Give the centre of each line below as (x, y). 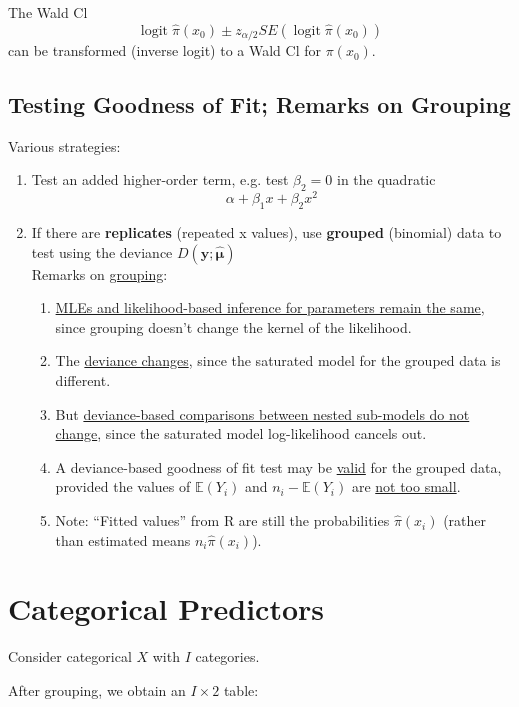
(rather (465, 520)
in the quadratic (386, 179)
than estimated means (123, 539)
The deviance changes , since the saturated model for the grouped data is (278, 360)
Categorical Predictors (166, 608)
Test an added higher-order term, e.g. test (160, 179)
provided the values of (123, 486)
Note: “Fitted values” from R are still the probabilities (222, 520)
